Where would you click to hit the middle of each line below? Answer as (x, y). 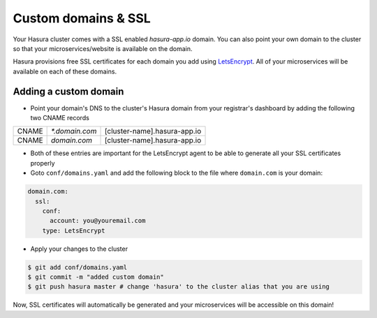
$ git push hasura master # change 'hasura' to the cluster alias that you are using (178, 287)
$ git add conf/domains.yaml (77, 267)
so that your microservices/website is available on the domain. (103, 48)
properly (43, 163)
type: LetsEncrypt (74, 230)
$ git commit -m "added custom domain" (96, 277)
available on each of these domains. (65, 71)
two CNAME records (60, 118)
